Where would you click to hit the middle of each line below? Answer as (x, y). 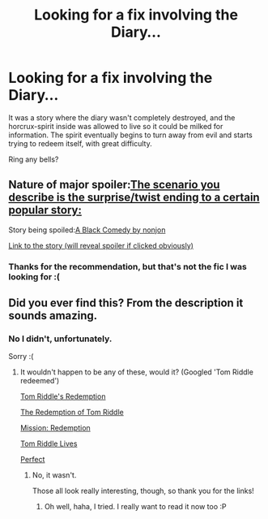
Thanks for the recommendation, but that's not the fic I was (128, 266)
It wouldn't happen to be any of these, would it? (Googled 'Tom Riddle (136, 372)
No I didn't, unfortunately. (60, 339)
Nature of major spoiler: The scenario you (114, 185)
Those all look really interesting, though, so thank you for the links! (143, 491)
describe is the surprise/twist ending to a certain (134, 198)
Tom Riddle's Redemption (63, 396)
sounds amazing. (53, 316)
